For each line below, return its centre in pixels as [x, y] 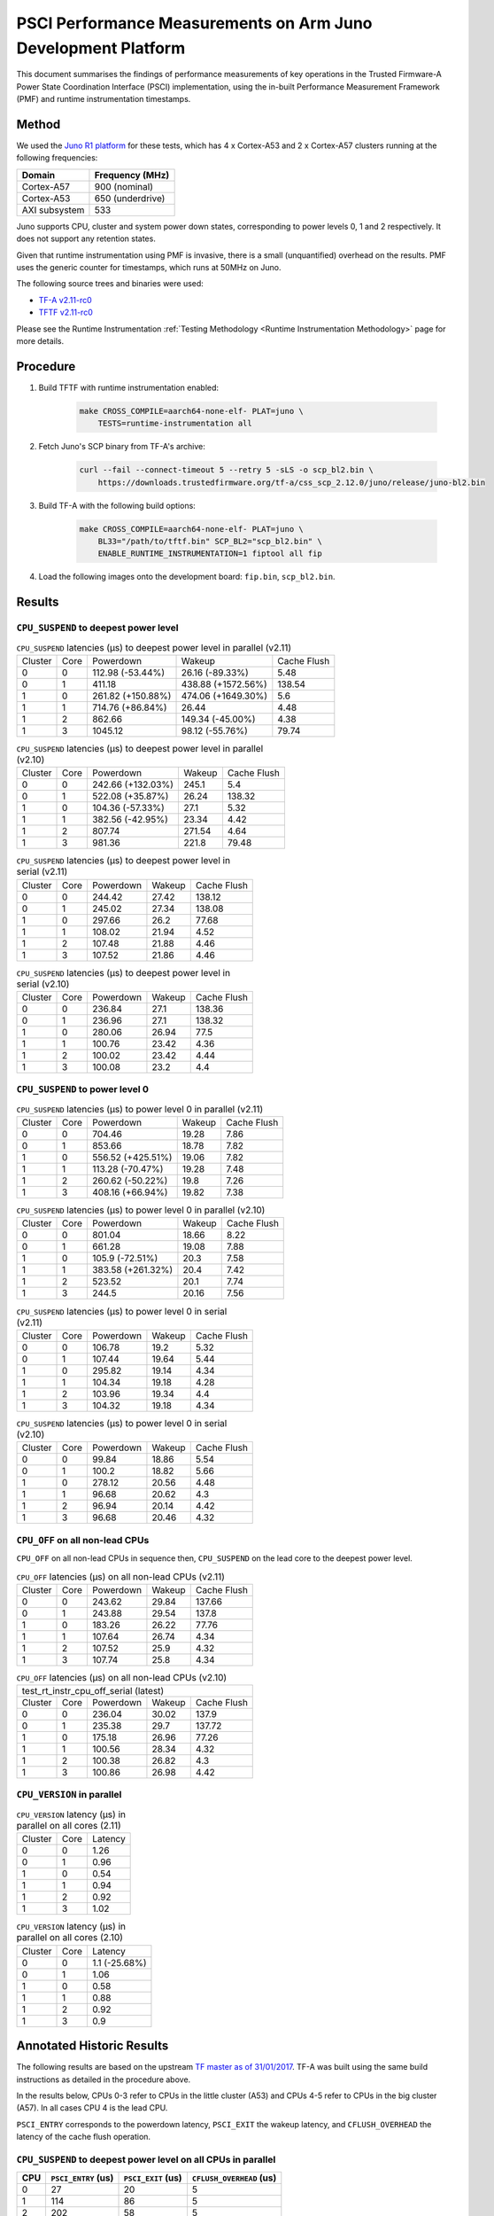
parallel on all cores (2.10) [70, 1938]
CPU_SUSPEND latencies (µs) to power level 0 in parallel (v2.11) [140, 1109]
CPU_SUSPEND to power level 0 [83, 1089]
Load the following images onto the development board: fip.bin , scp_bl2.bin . [187, 577]
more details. [40, 340]
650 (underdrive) [130, 198]
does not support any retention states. [86, 238]
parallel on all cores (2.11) [69, 1826]
